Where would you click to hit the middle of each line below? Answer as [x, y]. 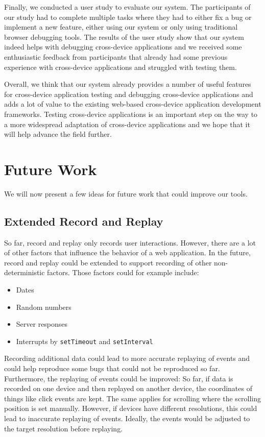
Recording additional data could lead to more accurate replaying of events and [127, 358]
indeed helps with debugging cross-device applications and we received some [123, 47]
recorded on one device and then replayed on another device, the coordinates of [128, 388]
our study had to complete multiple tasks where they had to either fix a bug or [128, 17]
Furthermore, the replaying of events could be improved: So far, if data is [119, 378]
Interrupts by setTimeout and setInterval [85, 341]
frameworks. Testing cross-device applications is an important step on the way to [131, 114]
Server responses [42, 324]
